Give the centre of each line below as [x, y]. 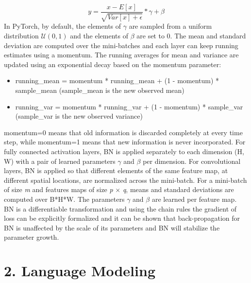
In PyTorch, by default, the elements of [63, 26]
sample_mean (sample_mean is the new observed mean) [100, 90]
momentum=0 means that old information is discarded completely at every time [123, 132]
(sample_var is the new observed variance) [79, 116]
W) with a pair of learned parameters [60, 161]
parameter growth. [32, 237]
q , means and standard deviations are [178, 189]
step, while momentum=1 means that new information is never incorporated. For [125, 142]
